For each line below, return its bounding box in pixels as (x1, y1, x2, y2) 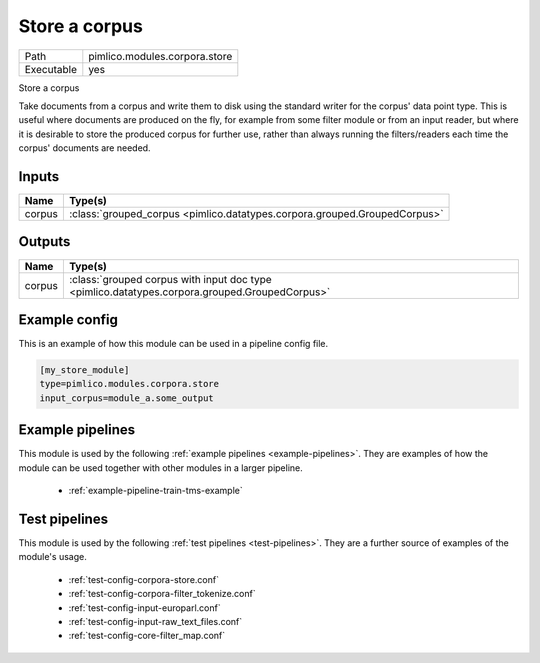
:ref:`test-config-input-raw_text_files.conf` (68, 615, 243, 627)
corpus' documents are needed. (18, 142, 151, 154)
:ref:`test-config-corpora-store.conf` (68, 573, 220, 585)
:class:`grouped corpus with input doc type (68, 272, 272, 286)
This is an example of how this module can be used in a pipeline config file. (18, 338, 329, 350)
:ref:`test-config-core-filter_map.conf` (68, 630, 225, 642)
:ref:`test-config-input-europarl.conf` (68, 601, 221, 614)
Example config (18, 311, 119, 328)
